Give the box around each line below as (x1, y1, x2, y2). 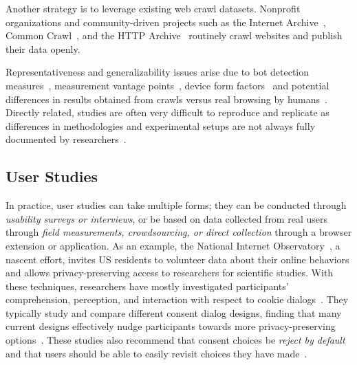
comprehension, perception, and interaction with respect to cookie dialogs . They (6, 292, 349, 307)
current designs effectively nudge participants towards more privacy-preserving (6, 319, 336, 333)
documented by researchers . (6, 132, 127, 146)
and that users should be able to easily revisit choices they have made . (6, 346, 307, 360)
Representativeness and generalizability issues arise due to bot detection (6, 65, 310, 79)
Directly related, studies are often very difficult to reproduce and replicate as (6, 105, 329, 120)
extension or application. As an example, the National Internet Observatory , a (6, 238, 340, 252)
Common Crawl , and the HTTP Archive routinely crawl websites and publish (6, 28, 343, 43)
